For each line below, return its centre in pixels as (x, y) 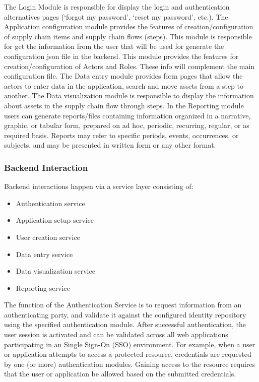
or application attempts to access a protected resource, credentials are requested (128, 354)
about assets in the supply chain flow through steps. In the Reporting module (124, 105)
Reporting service (43, 288)
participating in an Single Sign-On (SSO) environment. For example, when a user (130, 344)
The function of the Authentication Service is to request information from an (123, 305)
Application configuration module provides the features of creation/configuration (129, 26)
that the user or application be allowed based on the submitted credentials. (120, 374)
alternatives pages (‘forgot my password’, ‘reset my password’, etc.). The (116, 16)
